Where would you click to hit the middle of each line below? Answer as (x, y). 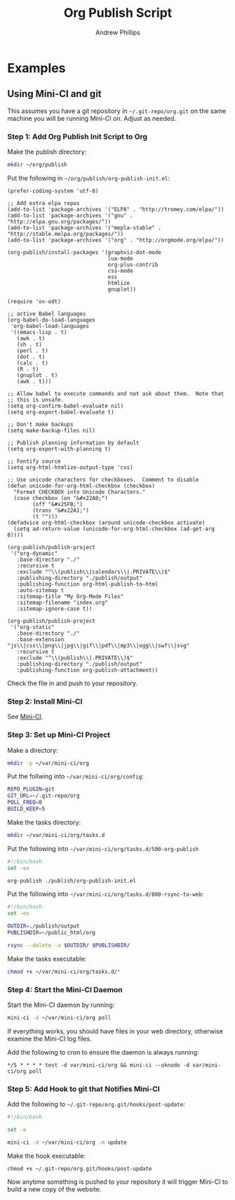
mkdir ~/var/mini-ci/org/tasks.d (56, 835)
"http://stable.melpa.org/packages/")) (66, 234)
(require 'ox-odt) (34, 301)
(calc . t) (33, 363)
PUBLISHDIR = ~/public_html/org (52, 933)
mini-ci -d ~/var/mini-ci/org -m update (67, 1142)
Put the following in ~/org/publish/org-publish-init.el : (89, 178)
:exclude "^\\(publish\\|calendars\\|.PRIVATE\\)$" (94, 572)
